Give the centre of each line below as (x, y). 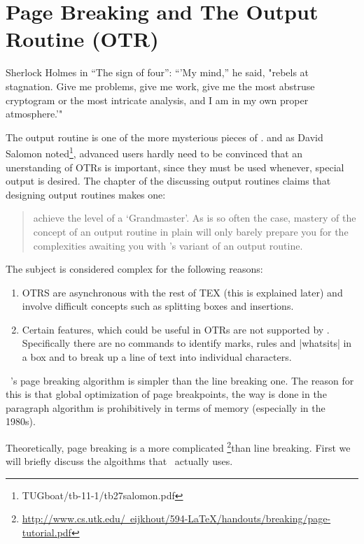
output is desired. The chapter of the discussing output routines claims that (168, 181)
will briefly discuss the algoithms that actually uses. (119, 461)
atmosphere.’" (34, 114)
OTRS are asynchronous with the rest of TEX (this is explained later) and (182, 292)
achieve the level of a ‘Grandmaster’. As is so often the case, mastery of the (195, 218)
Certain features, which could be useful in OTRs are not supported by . (176, 329)
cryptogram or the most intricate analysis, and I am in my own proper (157, 100)
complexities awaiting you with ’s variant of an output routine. (168, 245)
